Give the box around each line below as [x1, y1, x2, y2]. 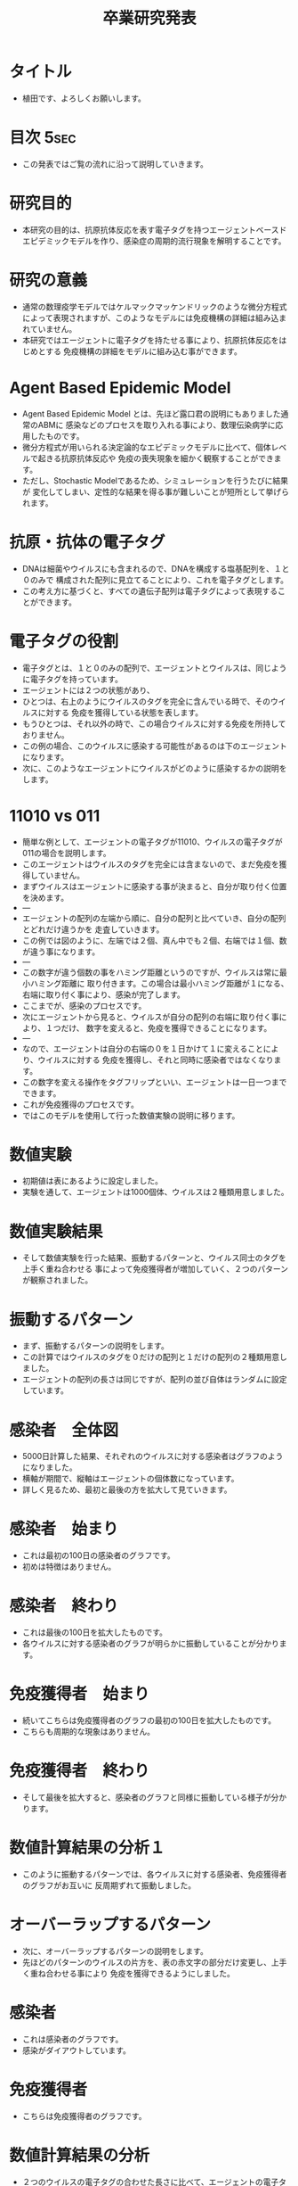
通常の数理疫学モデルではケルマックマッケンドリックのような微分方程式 [21, 301, 287, 312]
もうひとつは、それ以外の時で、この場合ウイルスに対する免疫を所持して [21, 718, 286, 729]
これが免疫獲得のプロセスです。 [21, 1099, 140, 1109]
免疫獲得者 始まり [9, 1684, 150, 1704]
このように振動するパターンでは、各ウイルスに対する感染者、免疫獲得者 [21, 1868, 287, 1879]
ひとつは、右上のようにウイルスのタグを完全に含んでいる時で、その [21, 696, 271, 706]
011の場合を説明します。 [21, 847, 111, 858]
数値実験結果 [9, 1221, 104, 1241]
